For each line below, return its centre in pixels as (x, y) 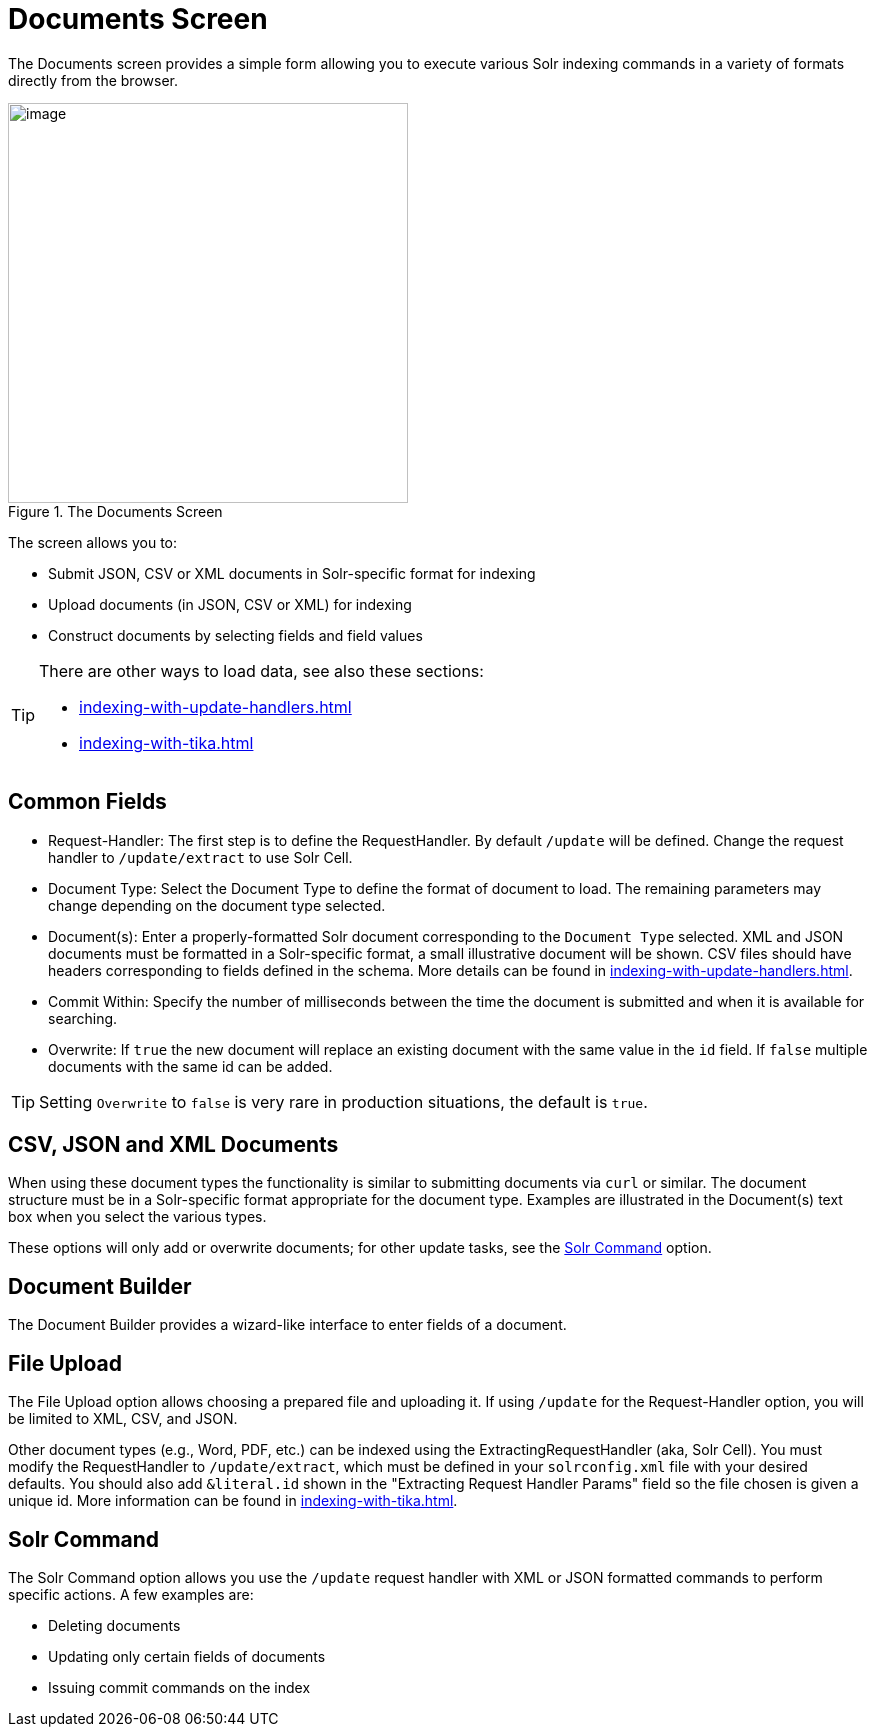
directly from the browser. (93, 80)
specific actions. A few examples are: (131, 1594)
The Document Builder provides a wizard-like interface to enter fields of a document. (287, 1325)
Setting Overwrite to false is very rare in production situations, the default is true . (343, 1101)
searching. (83, 1018)
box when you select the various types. (137, 1217)
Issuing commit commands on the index (179, 1687)
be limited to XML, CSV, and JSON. (123, 1419)
